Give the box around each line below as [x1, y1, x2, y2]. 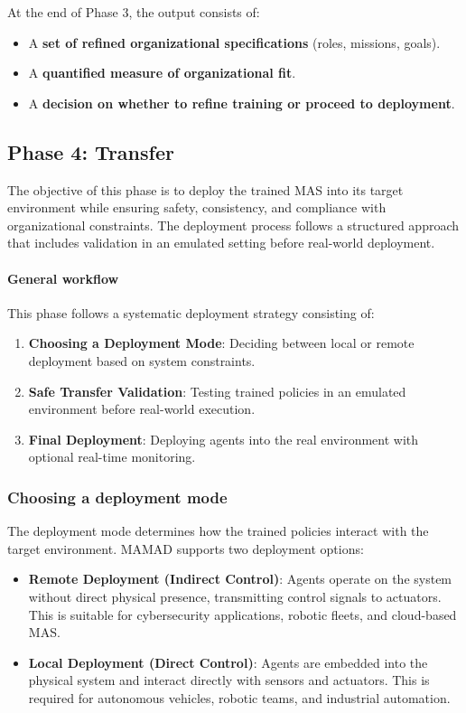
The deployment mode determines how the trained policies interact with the [7, 521, 429, 540]
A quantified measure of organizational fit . [28, 63, 296, 82]
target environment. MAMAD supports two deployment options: [7, 539, 364, 558]
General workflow [7, 268, 119, 287]
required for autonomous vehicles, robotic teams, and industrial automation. [28, 688, 451, 707]
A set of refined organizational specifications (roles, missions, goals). [28, 33, 441, 52]
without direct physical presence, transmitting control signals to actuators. [28, 586, 442, 605]
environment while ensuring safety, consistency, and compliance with [7, 198, 387, 217]
